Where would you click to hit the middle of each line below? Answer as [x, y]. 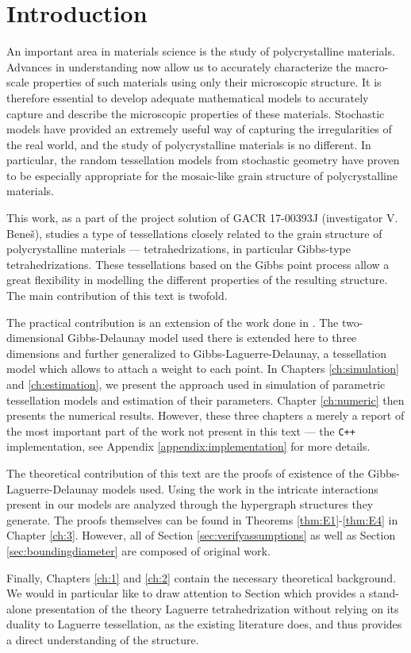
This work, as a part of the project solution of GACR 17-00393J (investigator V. [202, 218]
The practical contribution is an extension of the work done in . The [173, 322]
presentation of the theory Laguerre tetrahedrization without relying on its [217, 608]
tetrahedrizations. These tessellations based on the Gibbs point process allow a [198, 264]
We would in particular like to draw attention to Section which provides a [186, 593]
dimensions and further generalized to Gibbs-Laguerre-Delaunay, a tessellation [197, 353]
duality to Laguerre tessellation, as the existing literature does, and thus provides [204, 624]
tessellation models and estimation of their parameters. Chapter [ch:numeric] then [205, 399]
